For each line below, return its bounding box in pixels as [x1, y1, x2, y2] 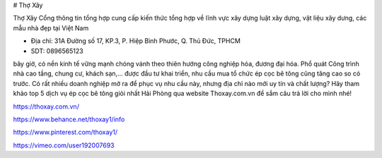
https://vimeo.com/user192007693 [13, 141, 115, 150]
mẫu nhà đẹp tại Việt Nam [13, 23, 89, 32]
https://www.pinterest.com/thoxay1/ [13, 128, 118, 137]
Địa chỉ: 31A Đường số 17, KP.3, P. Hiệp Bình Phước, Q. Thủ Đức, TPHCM [30, 37, 241, 45]
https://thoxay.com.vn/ [13, 102, 79, 111]
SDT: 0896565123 [30, 47, 84, 55]
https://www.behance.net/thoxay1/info [13, 115, 125, 123]
